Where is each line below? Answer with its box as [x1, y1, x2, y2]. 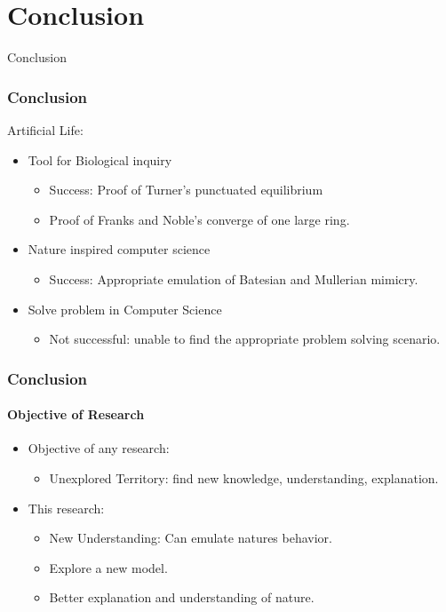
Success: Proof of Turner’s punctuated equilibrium [49, 180, 323, 199]
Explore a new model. [49, 558, 168, 576]
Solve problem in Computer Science [28, 299, 222, 318]
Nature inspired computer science [28, 240, 211, 258]
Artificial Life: [7, 120, 84, 139]
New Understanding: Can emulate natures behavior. [49, 529, 332, 547]
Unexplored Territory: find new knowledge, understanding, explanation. [49, 468, 439, 487]
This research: [28, 498, 105, 517]
